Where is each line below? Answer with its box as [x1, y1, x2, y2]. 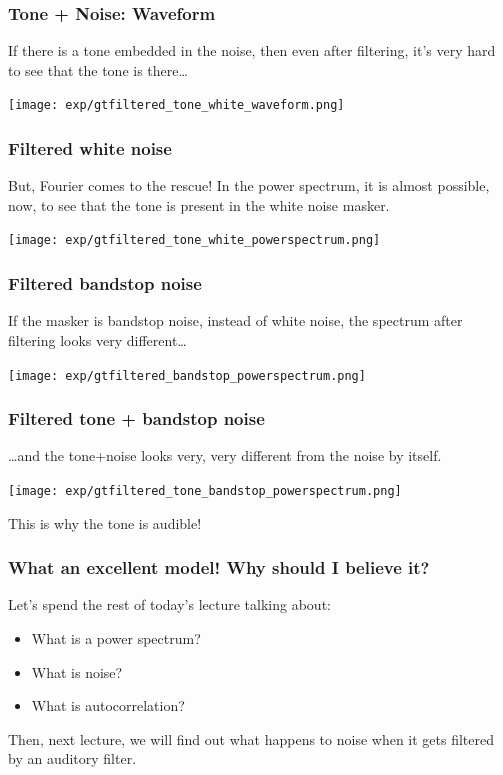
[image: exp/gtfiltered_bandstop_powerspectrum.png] [8, 368, 366, 383]
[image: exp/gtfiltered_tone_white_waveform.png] [8, 98, 345, 113]
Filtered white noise [8, 135, 172, 160]
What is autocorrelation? [31, 695, 185, 716]
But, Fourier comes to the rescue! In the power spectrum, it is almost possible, [8, 175, 490, 196]
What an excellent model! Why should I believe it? [8, 555, 430, 580]
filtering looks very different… [8, 329, 187, 350]
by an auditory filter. [8, 748, 137, 769]
